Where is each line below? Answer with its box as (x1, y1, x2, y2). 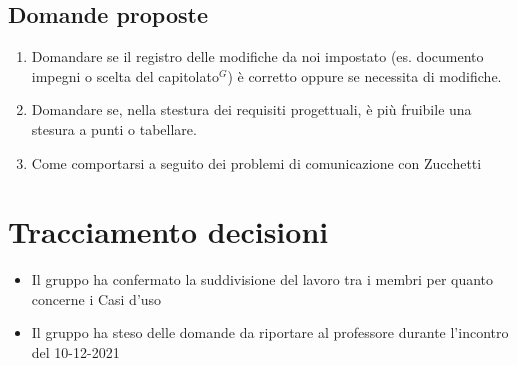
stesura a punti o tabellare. (31, 118, 197, 139)
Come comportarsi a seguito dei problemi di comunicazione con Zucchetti (31, 152, 482, 173)
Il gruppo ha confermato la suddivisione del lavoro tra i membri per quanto (31, 269, 494, 290)
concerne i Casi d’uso (31, 288, 162, 309)
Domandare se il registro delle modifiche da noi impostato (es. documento (31, 46, 484, 67)
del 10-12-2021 (31, 342, 120, 363)
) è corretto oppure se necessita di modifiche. (227, 65, 502, 86)
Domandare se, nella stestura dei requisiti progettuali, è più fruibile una (31, 99, 472, 120)
